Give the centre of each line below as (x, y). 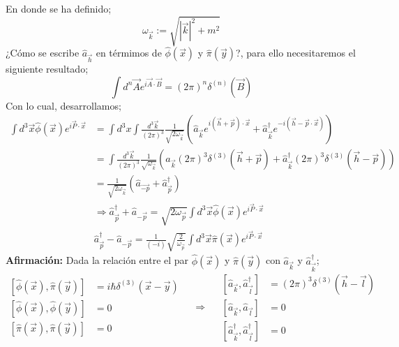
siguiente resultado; (47, 69)
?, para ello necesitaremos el (296, 53)
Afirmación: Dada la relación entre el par (97, 260)
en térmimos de (129, 53)
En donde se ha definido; (59, 8)
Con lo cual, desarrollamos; (63, 105)
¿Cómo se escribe (43, 53)
